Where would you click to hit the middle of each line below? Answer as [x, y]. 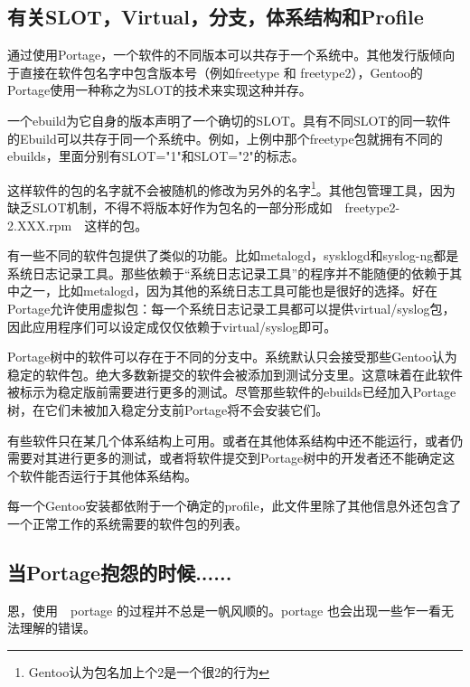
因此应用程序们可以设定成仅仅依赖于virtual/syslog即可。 [172, 326]
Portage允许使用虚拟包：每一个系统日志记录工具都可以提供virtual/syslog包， [231, 308]
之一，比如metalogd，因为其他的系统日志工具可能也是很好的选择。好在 [228, 291]
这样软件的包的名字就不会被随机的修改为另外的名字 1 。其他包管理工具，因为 [231, 188]
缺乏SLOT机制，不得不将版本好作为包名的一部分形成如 [170, 207]
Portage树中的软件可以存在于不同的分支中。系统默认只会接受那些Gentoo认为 [232, 357]
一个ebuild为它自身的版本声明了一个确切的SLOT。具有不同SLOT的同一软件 [229, 120]
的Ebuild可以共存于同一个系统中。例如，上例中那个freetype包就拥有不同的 [225, 138]
